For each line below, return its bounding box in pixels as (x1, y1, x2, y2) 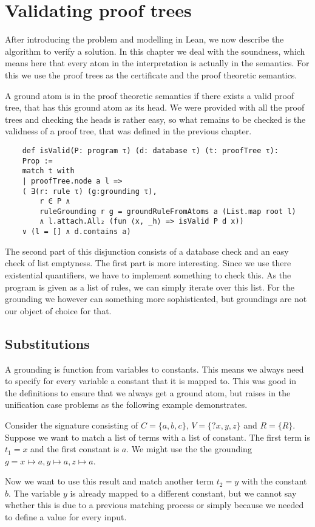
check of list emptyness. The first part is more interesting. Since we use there (5, 257, 291, 269)
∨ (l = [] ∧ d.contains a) (22, 227, 131, 236)
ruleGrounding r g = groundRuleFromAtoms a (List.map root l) (39, 207, 296, 216)
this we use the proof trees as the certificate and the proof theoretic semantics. (5, 68, 297, 81)
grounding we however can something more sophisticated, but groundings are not (5, 292, 307, 305)
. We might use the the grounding (126, 443, 252, 455)
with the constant (241, 475, 307, 487)
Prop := (22, 156, 53, 165)
